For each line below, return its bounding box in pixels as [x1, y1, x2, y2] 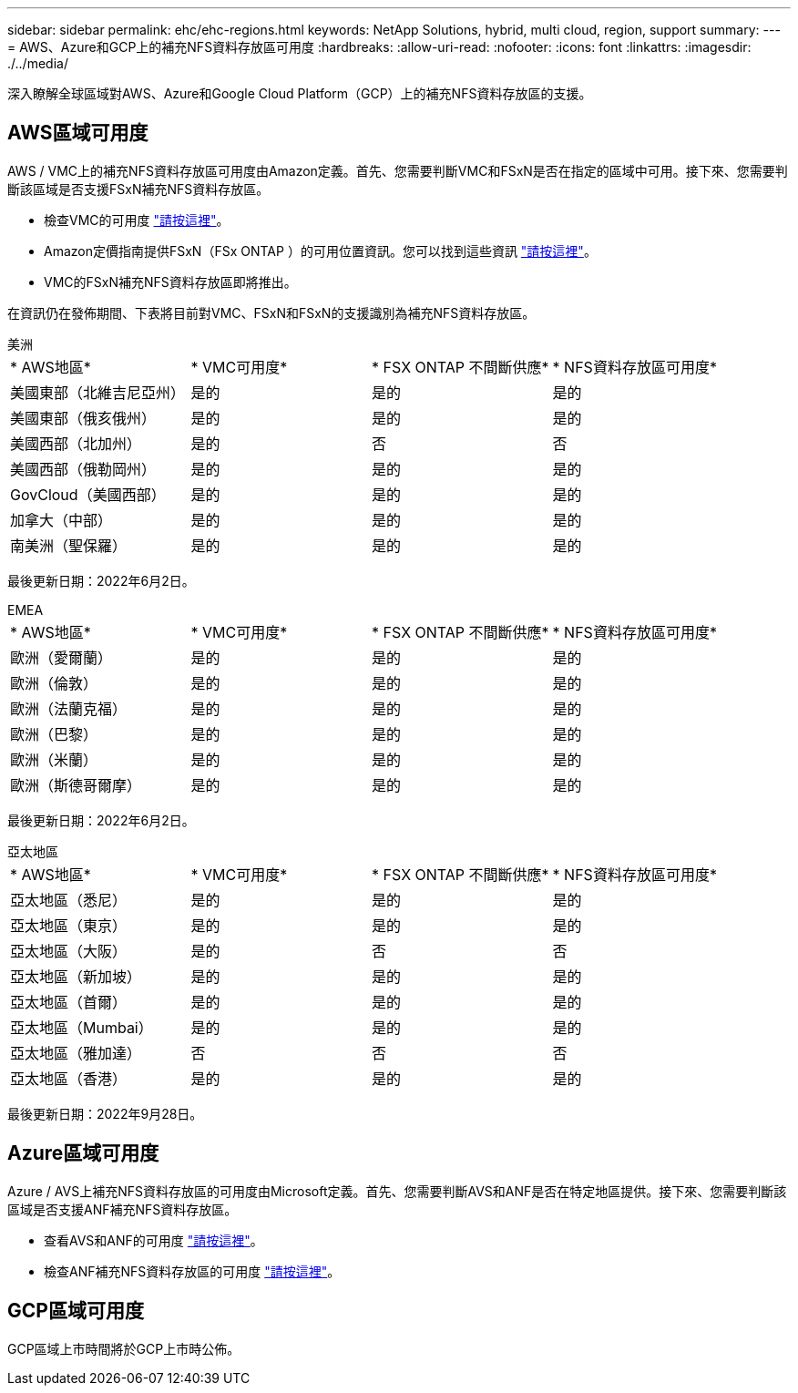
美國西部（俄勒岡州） [10, 459, 157, 478]
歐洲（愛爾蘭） [10, 648, 113, 667]
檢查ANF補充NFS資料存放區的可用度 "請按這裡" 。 [44, 1263, 341, 1279]
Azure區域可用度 [7, 1142, 159, 1165]
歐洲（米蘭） [10, 750, 98, 769]
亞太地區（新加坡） [10, 967, 142, 986]
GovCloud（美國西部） [10, 485, 166, 504]
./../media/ [7, 56, 68, 71]
